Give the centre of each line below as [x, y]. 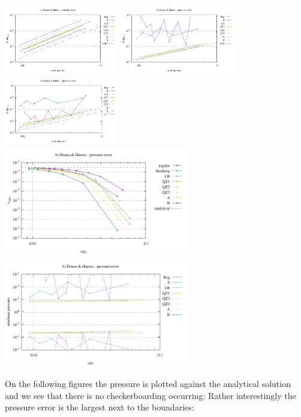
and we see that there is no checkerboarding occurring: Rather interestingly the [150, 395]
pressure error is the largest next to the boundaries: [100, 407]
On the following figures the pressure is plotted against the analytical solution [148, 383]
